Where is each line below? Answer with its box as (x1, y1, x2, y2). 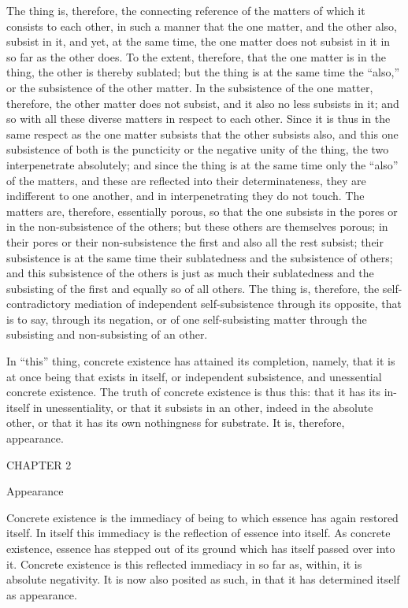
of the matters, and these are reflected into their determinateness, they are (6, 172, 366, 188)
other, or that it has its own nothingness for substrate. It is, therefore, (6, 414, 345, 431)
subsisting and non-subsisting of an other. (6, 326, 208, 343)
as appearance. (6, 586, 77, 602)
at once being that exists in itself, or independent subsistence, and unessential (6, 368, 382, 384)
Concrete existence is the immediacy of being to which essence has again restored (6, 509, 399, 525)
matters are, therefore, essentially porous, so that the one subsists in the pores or (6, 202, 398, 219)
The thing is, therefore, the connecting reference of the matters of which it (6, 2, 365, 18)
